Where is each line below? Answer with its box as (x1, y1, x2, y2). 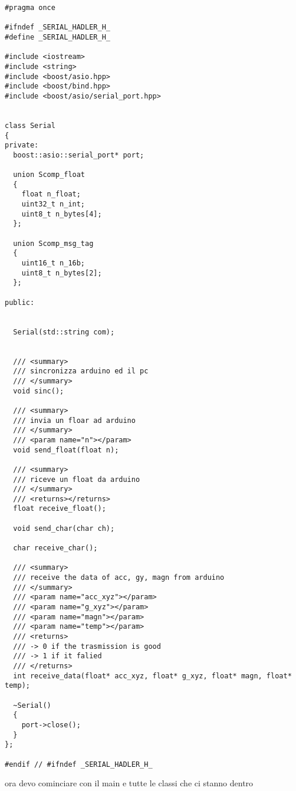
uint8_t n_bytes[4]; (21, 209, 102, 218)
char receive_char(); (13, 544, 98, 553)
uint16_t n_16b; (21, 259, 85, 268)
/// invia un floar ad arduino (13, 416, 136, 425)
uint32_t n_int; (21, 200, 85, 209)
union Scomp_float (13, 170, 85, 179)
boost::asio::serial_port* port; (13, 150, 144, 159)
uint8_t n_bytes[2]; (21, 268, 102, 277)
